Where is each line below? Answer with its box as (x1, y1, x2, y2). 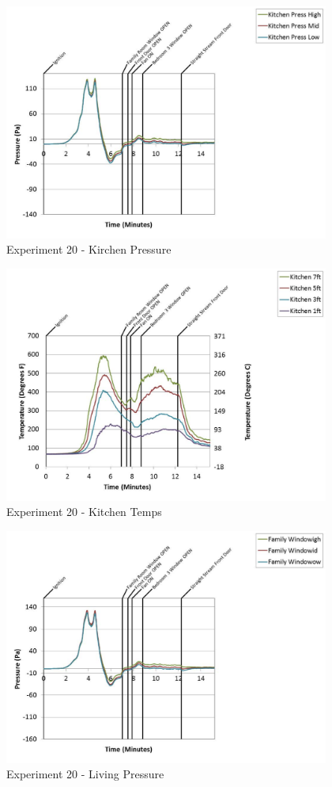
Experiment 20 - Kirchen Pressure (6, 241, 172, 258)
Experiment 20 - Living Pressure (6, 766, 164, 782)
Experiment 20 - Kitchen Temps (6, 503, 162, 520)
